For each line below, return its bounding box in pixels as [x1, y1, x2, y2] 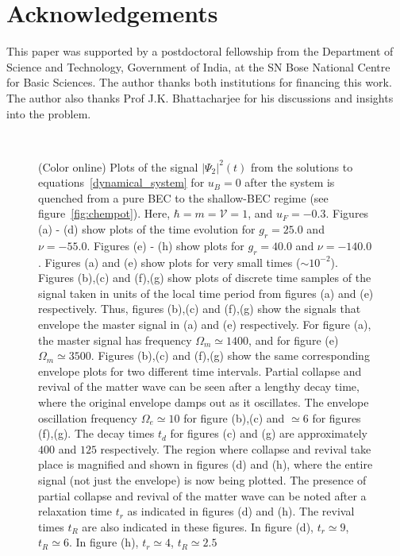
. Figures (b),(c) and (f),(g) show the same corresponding [90, 347, 370, 364]
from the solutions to [251, 158, 353, 175]
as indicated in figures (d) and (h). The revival [127, 503, 355, 519]
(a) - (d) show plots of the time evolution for [38, 221, 256, 237]
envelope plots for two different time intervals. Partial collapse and [38, 362, 362, 379]
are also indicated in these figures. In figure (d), [82, 518, 313, 535]
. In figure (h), [68, 534, 139, 550]
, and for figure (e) [248, 331, 339, 348]
